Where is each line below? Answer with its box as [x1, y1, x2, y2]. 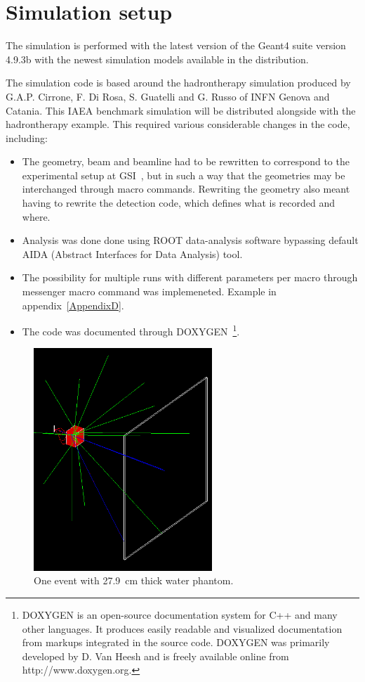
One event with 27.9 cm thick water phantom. [34, 573, 234, 588]
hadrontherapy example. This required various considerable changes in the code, [6, 117, 350, 131]
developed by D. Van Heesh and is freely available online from [22, 648, 289, 663]
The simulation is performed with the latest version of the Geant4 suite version [6, 38, 346, 53]
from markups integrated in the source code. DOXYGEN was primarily [22, 635, 330, 650]
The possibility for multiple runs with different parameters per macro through [22, 270, 358, 285]
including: [6, 130, 48, 145]
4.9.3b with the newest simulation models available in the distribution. [6, 51, 309, 66]
